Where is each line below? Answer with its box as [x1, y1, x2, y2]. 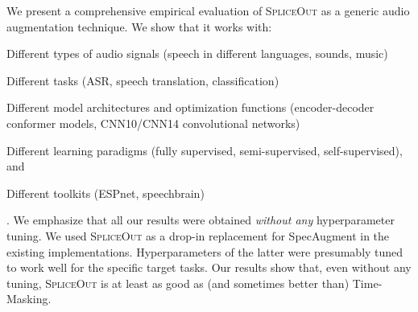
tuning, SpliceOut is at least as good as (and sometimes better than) [6, 274, 350, 291]
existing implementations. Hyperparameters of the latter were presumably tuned [6, 243, 404, 260]
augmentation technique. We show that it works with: [6, 18, 272, 35]
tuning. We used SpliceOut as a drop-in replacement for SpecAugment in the [6, 227, 390, 244]
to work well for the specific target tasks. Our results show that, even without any [6, 259, 412, 276]
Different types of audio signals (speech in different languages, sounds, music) [6, 45, 388, 62]
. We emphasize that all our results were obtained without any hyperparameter [6, 211, 395, 228]
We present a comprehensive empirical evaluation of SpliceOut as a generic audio [6, 2, 410, 18]
